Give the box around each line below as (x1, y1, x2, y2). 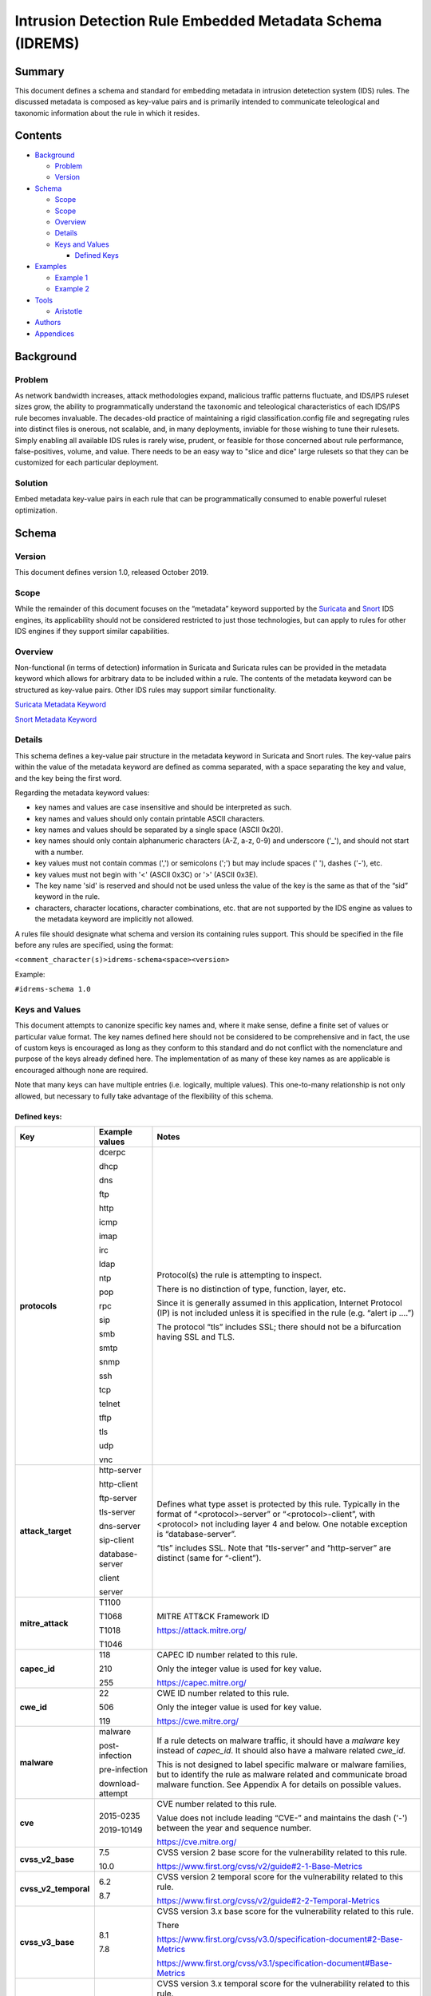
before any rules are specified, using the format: (14, 941, 174, 949)
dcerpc (98, 1147, 126, 1158)
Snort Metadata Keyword (14, 715, 97, 724)
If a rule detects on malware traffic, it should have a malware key (156, 1735, 401, 1746)
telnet (98, 1398, 121, 1409)
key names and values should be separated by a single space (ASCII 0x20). (34, 825, 283, 834)
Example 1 (54, 272, 88, 283)
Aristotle (54, 307, 83, 316)
